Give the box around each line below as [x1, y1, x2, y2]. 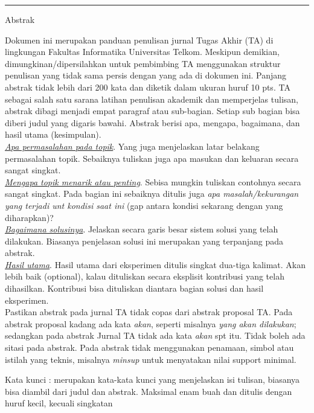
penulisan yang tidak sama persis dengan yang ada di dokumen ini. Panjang [5, 69, 287, 82]
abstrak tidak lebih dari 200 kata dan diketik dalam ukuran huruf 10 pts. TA [5, 80, 290, 93]
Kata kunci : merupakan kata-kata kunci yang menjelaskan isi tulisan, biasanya [5, 373, 300, 386]
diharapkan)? [5, 211, 54, 223]
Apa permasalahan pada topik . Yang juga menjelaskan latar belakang [5, 139, 260, 152]
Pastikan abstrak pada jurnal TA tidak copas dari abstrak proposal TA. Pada [5, 306, 293, 318]
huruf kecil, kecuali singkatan [5, 397, 113, 409]
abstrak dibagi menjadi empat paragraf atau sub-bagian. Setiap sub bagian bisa [5, 104, 300, 117]
